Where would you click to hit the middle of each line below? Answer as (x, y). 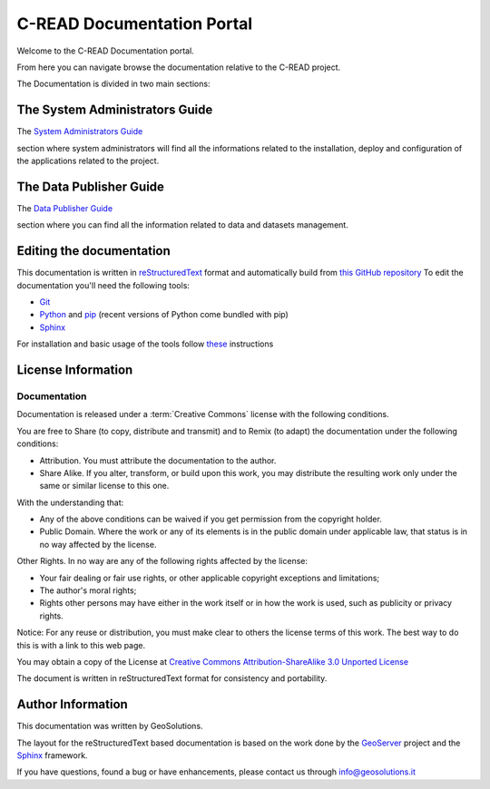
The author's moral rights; (88, 590)
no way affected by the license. (98, 544)
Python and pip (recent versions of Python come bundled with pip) (164, 315)
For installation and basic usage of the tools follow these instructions (145, 344)
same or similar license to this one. (104, 486)
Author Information (73, 704)
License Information (75, 370)
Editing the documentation (94, 251)
